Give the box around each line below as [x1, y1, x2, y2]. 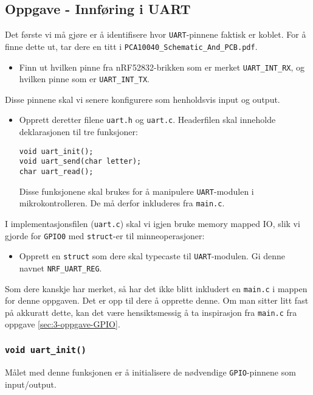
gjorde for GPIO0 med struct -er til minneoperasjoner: [5, 229, 205, 242]
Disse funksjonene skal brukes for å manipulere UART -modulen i [19, 184, 254, 197]
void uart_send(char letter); [19, 157, 142, 166]
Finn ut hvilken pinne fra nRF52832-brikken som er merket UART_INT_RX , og [19, 60, 305, 73]
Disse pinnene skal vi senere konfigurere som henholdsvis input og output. [5, 93, 280, 105]
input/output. [5, 377, 57, 390]
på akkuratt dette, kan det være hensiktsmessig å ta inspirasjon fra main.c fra [5, 306, 297, 318]
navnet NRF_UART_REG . [19, 261, 102, 274]
